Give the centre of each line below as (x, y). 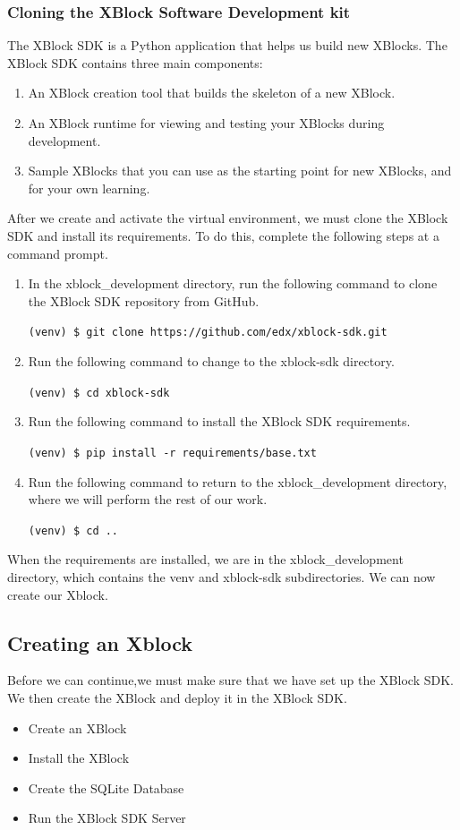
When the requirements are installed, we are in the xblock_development (205, 559)
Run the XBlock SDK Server (107, 818)
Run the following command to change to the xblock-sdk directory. (211, 361)
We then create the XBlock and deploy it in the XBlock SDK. (177, 697)
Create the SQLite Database (106, 787)
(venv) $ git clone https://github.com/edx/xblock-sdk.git (208, 333)
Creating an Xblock (100, 642)
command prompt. (58, 253)
